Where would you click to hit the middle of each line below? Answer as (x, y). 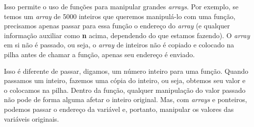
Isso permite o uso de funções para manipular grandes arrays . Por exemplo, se (121, 6)
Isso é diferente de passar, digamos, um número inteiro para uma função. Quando (126, 71)
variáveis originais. (32, 118)
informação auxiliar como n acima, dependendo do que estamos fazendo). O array (127, 35)
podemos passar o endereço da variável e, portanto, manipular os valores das (119, 109)
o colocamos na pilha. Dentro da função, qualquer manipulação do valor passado (125, 90)
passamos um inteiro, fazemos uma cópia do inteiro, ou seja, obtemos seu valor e (125, 80)
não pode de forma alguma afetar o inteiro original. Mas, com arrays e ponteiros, (126, 99)
